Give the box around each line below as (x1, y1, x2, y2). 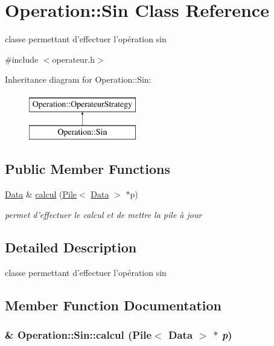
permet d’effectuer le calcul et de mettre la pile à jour (5, 208, 202, 220)
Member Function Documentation (5, 295, 222, 314)
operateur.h (52, 53, 95, 65)
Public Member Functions (5, 159, 170, 178)
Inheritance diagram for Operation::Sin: (5, 73, 151, 86)
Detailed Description (5, 237, 137, 256)
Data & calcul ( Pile (5, 188, 77, 200)
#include (5, 53, 39, 65)
